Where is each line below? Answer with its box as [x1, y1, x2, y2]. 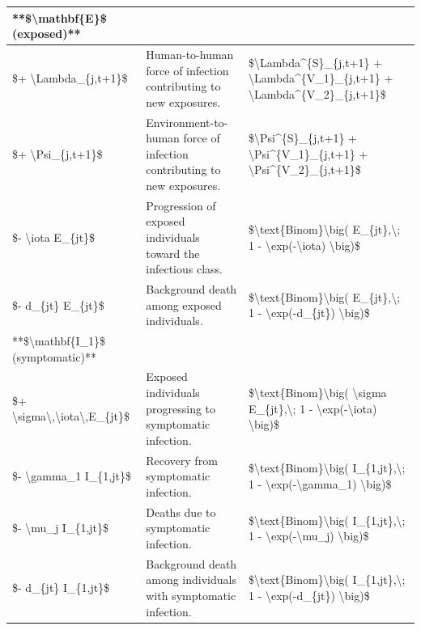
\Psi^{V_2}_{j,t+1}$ [248, 161, 361, 178]
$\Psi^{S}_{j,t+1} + [248, 129, 358, 146]
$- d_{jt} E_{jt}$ [12, 296, 104, 313]
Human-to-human [146, 45, 234, 62]
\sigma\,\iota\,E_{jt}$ [12, 408, 130, 425]
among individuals [146, 571, 236, 588]
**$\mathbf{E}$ [12, 9, 107, 26]
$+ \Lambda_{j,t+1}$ [12, 70, 128, 87]
